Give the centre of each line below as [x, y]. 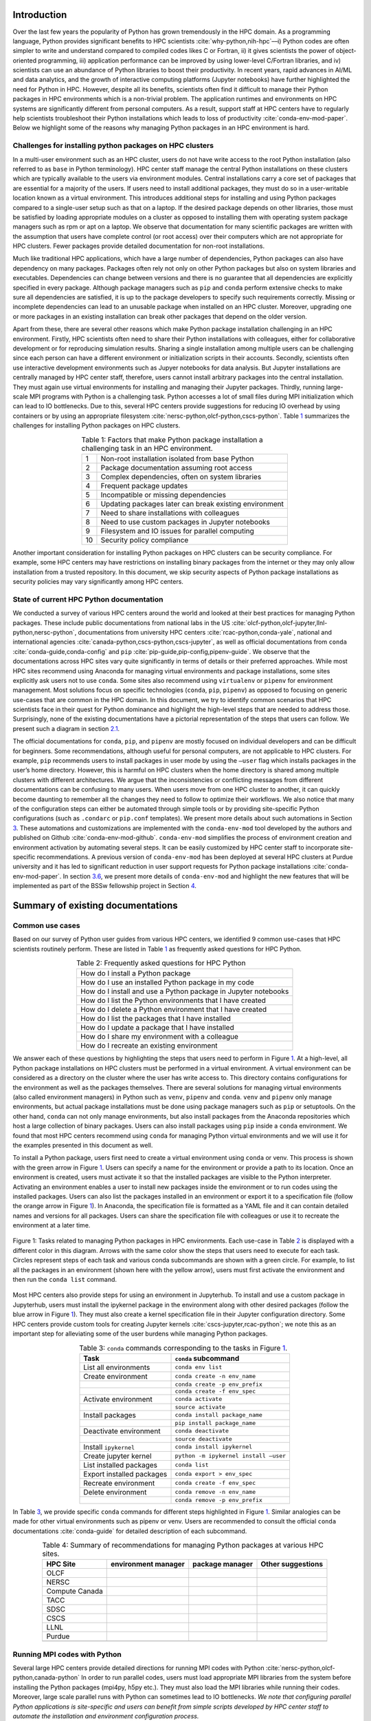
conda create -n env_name [215, 1376]
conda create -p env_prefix [218, 1384]
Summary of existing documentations [95, 905]
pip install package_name [215, 1423]
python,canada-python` [46, 1678]
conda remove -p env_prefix [218, 1500]
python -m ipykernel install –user [231, 1456]
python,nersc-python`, [45, 632]
